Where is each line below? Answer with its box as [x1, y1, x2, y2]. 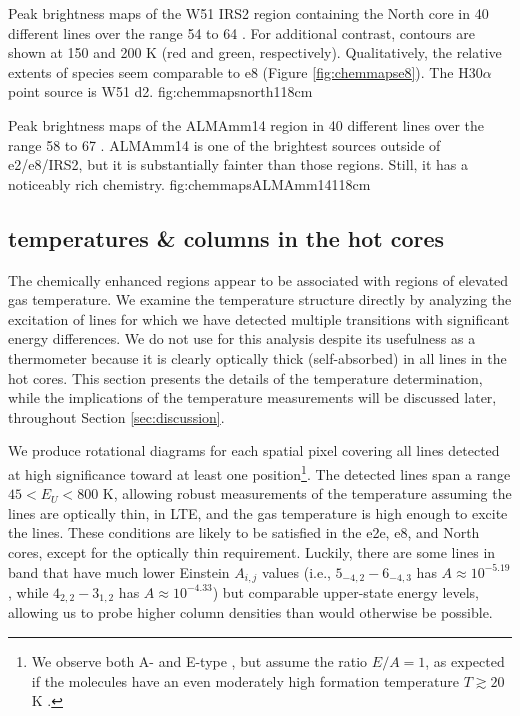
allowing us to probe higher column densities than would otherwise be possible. [8, 602, 493, 623]
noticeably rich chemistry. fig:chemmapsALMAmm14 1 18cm [8, 173, 371, 194]
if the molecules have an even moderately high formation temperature [31, 670, 460, 691]
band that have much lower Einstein [8, 561, 230, 582]
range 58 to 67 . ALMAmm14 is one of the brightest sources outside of [8, 134, 441, 155]
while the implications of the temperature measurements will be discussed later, [8, 387, 497, 408]
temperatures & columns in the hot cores [8, 222, 445, 253]
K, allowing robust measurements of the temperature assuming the [102, 483, 512, 504]
